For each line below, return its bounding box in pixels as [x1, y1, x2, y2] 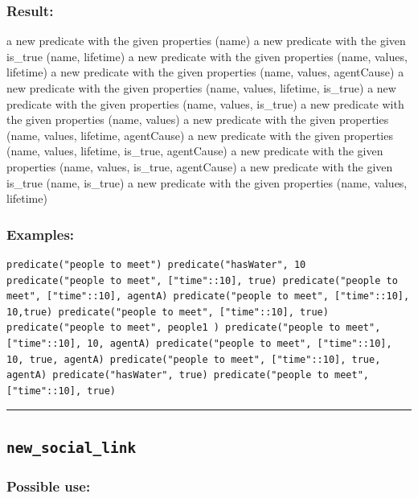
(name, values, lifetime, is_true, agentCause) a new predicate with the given [6, 142, 383, 159]
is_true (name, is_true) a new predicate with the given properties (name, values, [6, 174, 408, 191]
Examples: [6, 224, 75, 244]
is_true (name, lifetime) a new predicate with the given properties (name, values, [6, 47, 408, 64]
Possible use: [6, 475, 91, 496]
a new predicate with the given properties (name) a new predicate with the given [6, 32, 406, 49]
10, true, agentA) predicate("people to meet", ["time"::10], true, [6, 353, 381, 365]
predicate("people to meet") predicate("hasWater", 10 [6, 258, 306, 270]
